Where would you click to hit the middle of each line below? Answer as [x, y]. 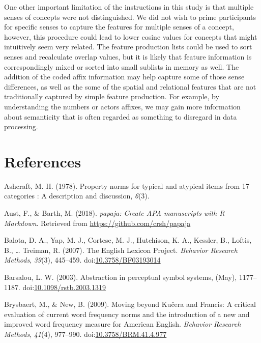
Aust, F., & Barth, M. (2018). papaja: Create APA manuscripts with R [114, 213]
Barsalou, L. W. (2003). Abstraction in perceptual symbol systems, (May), [121, 277]
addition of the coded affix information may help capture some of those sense [124, 77]
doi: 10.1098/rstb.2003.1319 [64, 287]
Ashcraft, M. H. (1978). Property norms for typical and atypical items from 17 [127, 185]
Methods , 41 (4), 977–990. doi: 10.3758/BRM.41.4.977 [85, 334]
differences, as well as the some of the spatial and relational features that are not [130, 86]
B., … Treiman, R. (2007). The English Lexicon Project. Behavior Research [121, 250]
